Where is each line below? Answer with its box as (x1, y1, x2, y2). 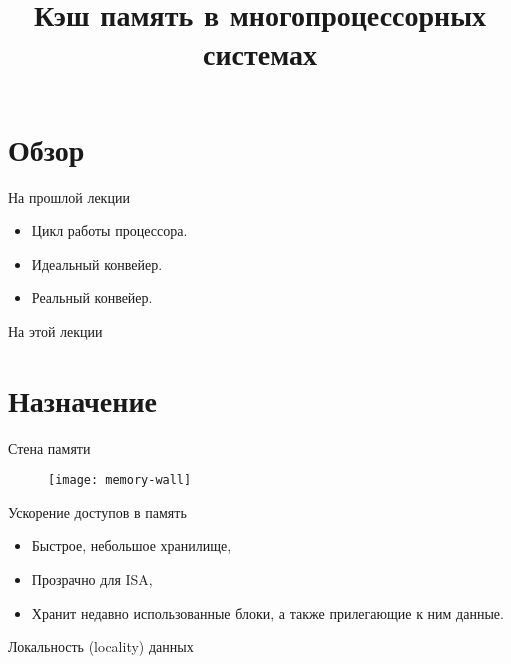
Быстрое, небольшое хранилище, (31, 535, 232, 556)
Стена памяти (8, 437, 91, 458)
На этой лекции (8, 320, 103, 341)
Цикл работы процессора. (31, 220, 188, 241)
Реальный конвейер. (31, 287, 153, 308)
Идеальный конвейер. (31, 253, 163, 274)
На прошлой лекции (8, 186, 130, 207)
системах (202, 33, 318, 74)
